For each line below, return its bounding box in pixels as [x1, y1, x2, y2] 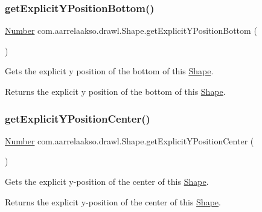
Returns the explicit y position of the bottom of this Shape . [5, 85, 226, 97]
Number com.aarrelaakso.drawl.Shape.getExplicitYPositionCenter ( [5, 134, 254, 147]
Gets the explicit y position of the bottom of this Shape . [5, 65, 214, 77]
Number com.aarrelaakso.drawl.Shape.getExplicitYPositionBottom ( [5, 24, 257, 37]
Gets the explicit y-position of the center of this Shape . [5, 175, 209, 187]
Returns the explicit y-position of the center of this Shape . [5, 195, 221, 208]
